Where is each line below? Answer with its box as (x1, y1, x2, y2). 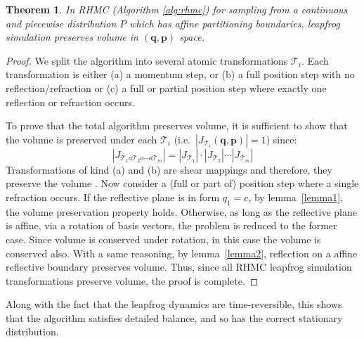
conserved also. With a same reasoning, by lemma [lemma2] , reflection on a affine (6, 245, 358, 260)
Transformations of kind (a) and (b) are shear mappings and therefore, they (6, 162, 332, 176)
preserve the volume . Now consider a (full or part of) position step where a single (6, 176, 359, 191)
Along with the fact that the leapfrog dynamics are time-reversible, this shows (6, 297, 342, 311)
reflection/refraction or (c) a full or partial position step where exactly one (6, 80, 327, 95)
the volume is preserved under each (6, 131, 157, 146)
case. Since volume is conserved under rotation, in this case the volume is (6, 231, 321, 246)
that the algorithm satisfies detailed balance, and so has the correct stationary (6, 310, 343, 325)
